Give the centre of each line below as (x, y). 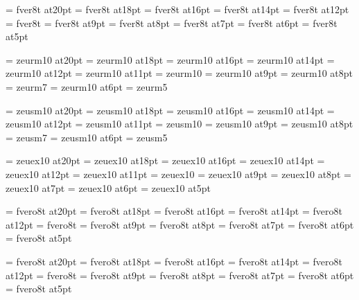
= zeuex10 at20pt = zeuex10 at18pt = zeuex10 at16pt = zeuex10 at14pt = (165, 160)
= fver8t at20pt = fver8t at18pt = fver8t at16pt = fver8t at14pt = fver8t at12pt (177, 9)
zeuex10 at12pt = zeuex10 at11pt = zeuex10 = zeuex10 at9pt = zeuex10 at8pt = (178, 174)
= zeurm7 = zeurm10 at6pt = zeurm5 (87, 86)
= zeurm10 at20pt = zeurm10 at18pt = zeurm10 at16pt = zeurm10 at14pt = (170, 59)
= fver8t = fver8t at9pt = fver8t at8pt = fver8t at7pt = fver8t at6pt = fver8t (172, 23)
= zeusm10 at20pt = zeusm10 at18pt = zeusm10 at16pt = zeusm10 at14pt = (170, 110)
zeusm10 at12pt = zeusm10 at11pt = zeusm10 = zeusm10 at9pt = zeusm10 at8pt (179, 124)
